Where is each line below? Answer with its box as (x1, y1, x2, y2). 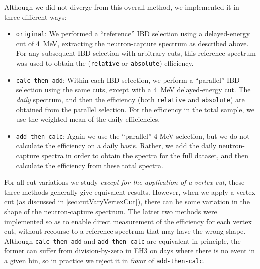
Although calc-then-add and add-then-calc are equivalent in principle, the (4, 235, 241, 246)
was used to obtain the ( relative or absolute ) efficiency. (16, 58, 194, 68)
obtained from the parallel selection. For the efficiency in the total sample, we (16, 104, 255, 114)
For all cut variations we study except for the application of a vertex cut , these (4, 177, 245, 187)
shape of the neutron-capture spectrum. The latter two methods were (4, 206, 217, 216)
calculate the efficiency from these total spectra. (16, 160, 163, 170)
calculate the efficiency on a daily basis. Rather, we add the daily (16, 140, 217, 151)
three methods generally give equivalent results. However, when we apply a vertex (4, 186, 255, 197)
